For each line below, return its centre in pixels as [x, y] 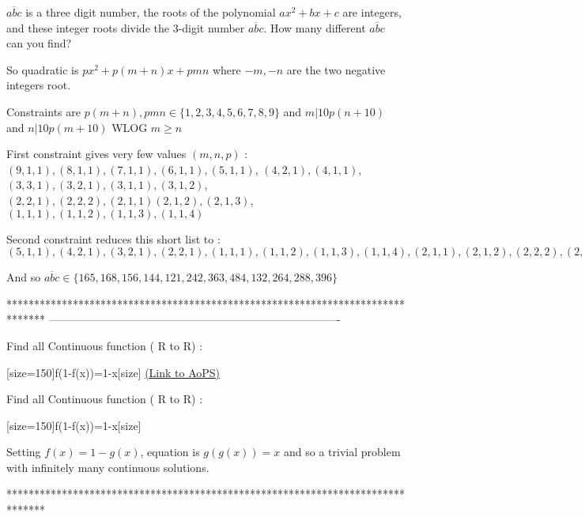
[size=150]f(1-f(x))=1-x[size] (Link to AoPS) [113, 372]
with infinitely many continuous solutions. [108, 467]
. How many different [315, 27]
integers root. [39, 85]
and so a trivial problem [342, 452]
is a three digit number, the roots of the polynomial [151, 12]
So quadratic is [43, 69]
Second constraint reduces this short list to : [113, 238]
